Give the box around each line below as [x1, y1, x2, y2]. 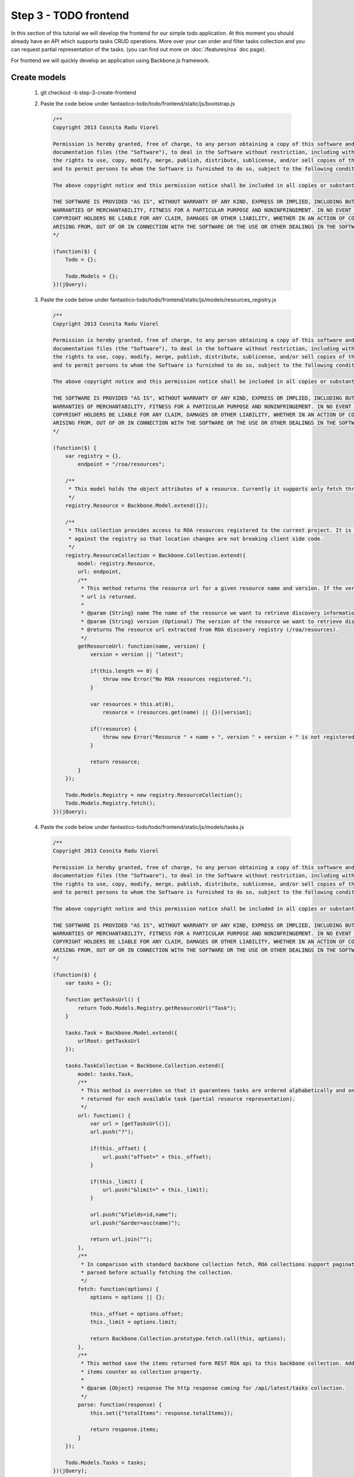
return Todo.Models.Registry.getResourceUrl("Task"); [77, 1004, 237, 1011]
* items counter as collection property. [80, 1368, 203, 1375]
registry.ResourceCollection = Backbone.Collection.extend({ [65, 552, 246, 558]
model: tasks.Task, [77, 1071, 134, 1078]
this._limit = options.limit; [90, 1319, 178, 1326]
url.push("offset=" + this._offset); [102, 1153, 212, 1160]
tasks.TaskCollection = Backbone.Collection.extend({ [65, 1062, 224, 1069]
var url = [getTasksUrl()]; [90, 1120, 171, 1127]
